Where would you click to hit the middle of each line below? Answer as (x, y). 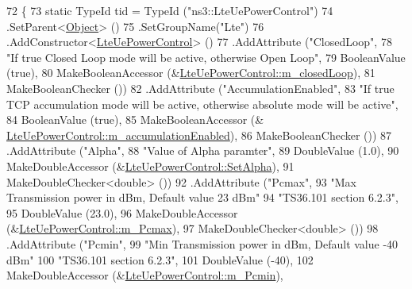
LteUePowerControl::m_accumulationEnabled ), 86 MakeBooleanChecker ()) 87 (199, 135)
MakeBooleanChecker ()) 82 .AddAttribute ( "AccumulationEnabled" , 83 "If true (200, 88)
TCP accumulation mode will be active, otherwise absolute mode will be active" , (202, 104)
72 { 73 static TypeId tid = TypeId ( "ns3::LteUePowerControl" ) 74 (170, 10)
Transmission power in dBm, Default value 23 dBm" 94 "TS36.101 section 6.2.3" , (202, 197)
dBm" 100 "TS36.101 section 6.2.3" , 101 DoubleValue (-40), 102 (160, 259)
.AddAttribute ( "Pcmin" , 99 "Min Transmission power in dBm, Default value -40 (202, 243)
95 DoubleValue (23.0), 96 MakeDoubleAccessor (122, 212)
